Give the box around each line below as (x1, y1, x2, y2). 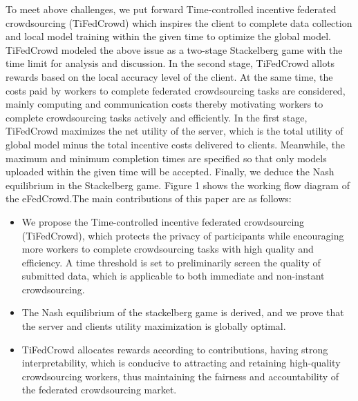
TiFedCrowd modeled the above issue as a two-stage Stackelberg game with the (6, 42, 343, 57)
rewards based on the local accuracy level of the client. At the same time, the (6, 69, 333, 84)
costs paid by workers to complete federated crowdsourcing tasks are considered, (6, 83, 346, 97)
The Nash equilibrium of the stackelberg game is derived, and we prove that (21, 305, 344, 320)
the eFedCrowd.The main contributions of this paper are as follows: (6, 191, 292, 206)
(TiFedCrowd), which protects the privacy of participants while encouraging (21, 228, 344, 242)
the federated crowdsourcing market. (21, 382, 177, 397)
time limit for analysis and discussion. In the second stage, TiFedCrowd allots (6, 56, 335, 70)
